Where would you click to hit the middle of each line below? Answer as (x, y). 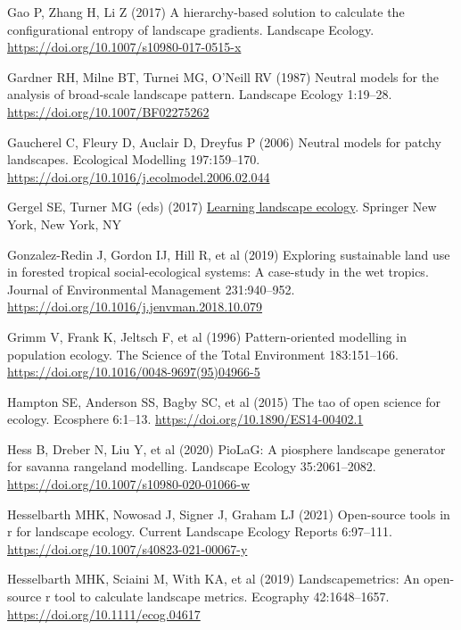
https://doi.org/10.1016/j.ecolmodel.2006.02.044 (139, 176)
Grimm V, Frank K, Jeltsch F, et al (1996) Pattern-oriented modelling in (207, 336)
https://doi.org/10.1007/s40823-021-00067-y (128, 548)
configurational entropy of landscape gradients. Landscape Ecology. (191, 29)
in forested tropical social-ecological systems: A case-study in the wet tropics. (218, 272)
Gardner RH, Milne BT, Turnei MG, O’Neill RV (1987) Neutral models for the (223, 76)
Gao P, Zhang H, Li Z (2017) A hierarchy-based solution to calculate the (206, 12)
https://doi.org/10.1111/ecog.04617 (104, 613)
